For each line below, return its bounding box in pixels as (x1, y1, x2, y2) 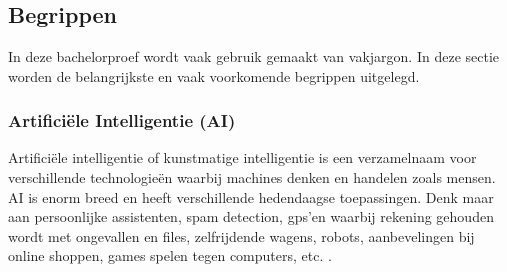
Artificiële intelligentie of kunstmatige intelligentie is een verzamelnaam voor (8, 147, 477, 168)
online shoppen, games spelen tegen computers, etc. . (8, 245, 332, 266)
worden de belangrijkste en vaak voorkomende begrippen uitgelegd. (8, 65, 420, 86)
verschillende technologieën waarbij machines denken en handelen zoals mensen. (8, 167, 496, 187)
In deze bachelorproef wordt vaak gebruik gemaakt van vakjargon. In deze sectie (8, 46, 500, 66)
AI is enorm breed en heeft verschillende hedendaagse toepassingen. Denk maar (8, 186, 494, 207)
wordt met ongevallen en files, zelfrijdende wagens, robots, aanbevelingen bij (8, 225, 475, 246)
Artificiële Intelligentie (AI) (8, 108, 236, 133)
